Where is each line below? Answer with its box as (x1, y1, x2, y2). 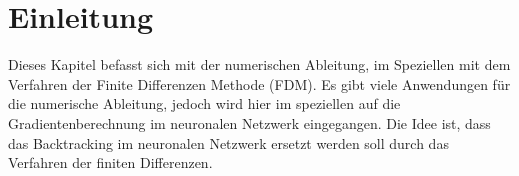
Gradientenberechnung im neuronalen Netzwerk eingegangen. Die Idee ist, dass (8, 112, 491, 133)
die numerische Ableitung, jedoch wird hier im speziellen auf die (8, 93, 401, 114)
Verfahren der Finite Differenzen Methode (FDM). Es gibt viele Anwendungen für (8, 73, 511, 94)
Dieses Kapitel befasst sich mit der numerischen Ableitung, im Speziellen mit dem (8, 54, 511, 75)
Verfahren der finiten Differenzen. (8, 152, 213, 173)
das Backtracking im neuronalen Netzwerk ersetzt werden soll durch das (8, 132, 449, 153)
